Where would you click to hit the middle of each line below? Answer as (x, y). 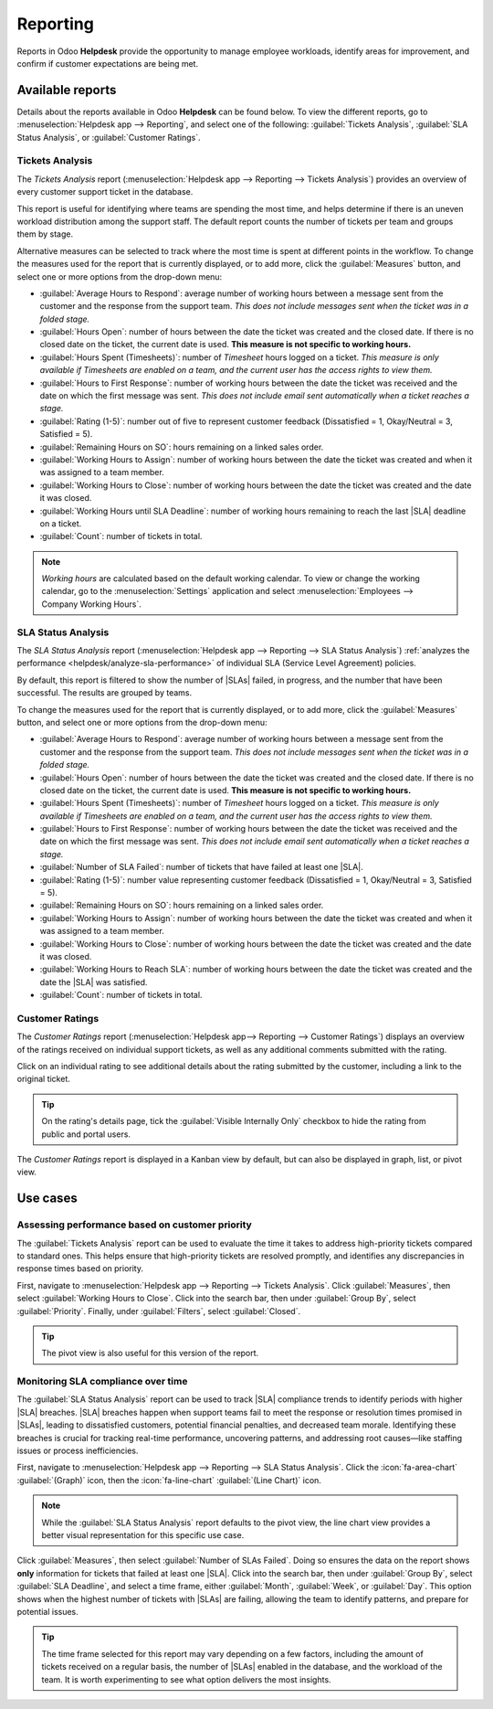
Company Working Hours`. (91, 604)
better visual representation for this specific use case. (143, 1534)
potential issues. (48, 1611)
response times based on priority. (80, 1268)
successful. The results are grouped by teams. (105, 693)
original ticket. (43, 1079)
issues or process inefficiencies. (78, 1451)
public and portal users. (86, 1134)
